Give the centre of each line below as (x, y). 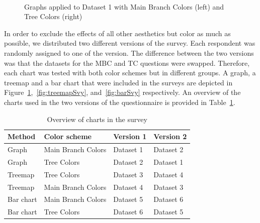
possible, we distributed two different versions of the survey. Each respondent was (130, 43)
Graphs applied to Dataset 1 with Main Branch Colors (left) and (124, 6)
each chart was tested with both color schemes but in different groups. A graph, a (130, 73)
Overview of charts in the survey (97, 119)
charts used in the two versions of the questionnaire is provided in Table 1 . (120, 102)
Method (22, 136)
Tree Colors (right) (53, 16)
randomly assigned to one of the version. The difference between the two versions (129, 52)
